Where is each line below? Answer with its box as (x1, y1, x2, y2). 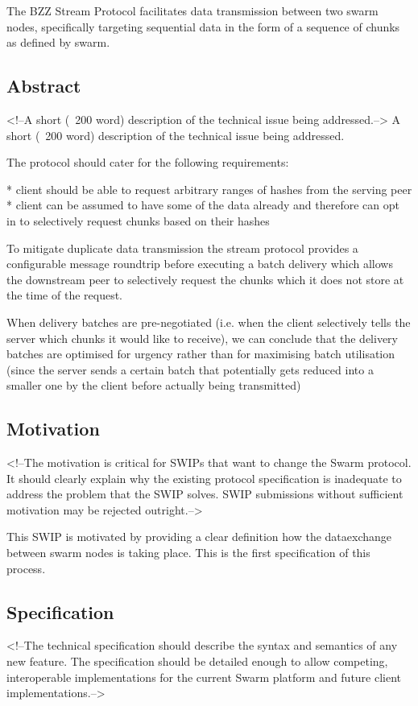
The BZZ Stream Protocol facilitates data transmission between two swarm (6, 2, 379, 19)
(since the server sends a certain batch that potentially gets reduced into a (6, 361, 374, 378)
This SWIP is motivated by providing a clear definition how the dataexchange (6, 528, 392, 545)
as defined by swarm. (6, 34, 110, 51)
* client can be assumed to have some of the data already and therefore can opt (6, 196, 399, 213)
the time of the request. (6, 287, 122, 303)
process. (6, 559, 46, 576)
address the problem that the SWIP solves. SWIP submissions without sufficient (6, 485, 404, 502)
